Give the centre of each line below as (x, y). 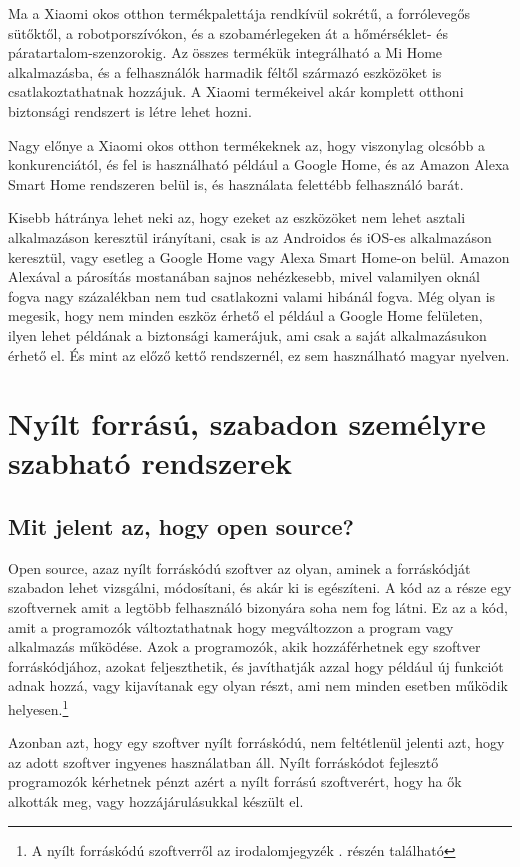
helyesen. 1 (38, 707)
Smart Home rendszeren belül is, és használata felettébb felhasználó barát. (236, 183)
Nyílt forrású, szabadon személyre (247, 423)
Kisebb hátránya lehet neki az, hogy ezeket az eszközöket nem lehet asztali (237, 217)
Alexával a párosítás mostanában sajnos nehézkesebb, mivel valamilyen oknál (244, 276)
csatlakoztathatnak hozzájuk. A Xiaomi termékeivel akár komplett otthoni (236, 91)
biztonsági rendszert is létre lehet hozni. (130, 110)
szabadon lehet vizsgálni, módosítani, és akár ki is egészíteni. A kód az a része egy (260, 587)
